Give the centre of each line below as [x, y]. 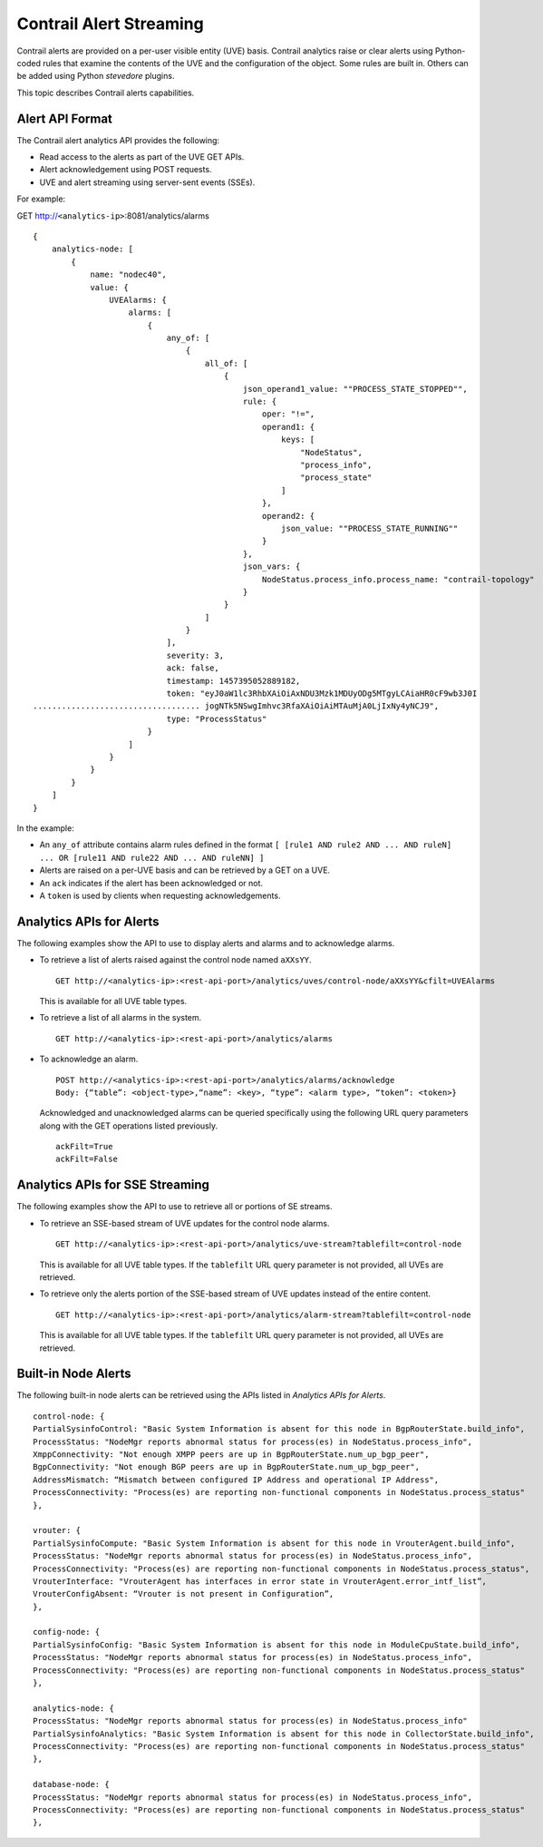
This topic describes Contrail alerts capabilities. [106, 93]
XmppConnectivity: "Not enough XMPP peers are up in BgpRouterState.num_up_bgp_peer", [231, 1454]
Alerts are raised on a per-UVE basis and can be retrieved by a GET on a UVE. [185, 870]
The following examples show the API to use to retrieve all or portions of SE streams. [175, 1207]
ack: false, [193, 668]
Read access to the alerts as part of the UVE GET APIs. [142, 157]
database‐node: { [71, 1784]
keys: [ [298, 440]
